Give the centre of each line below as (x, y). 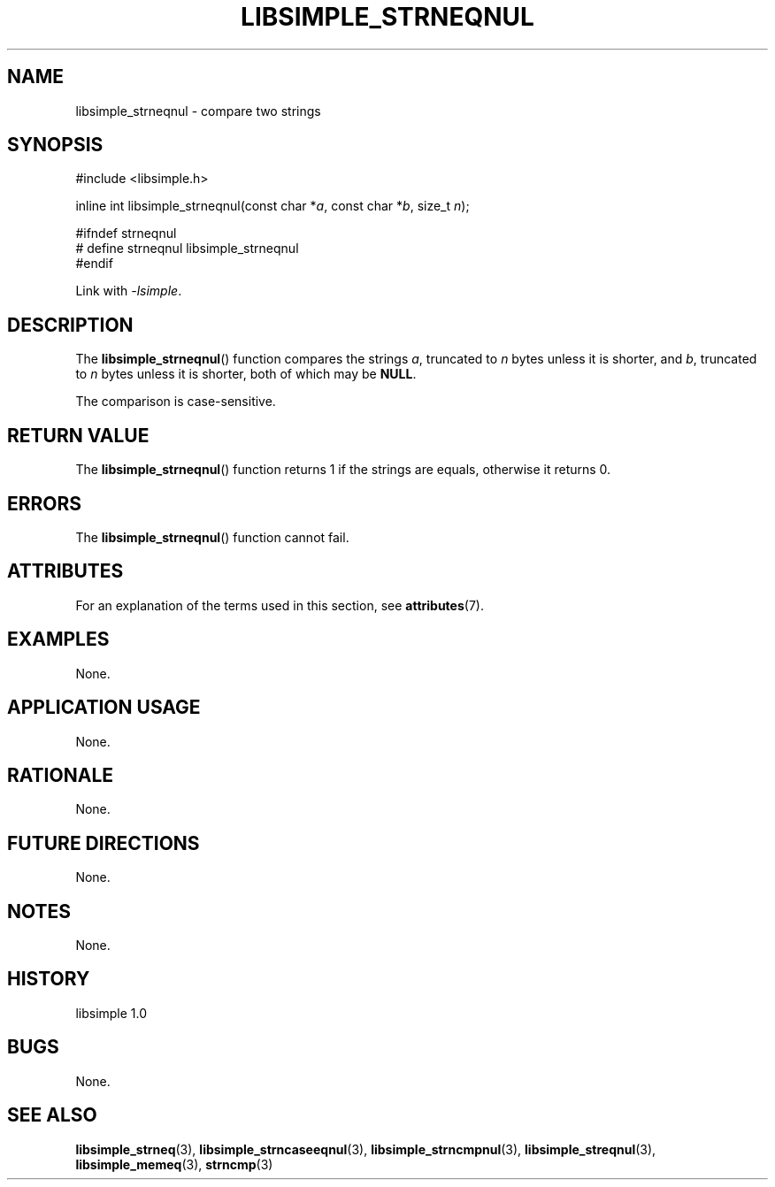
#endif (94, 264)
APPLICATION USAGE (104, 708)
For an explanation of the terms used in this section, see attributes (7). (280, 605)
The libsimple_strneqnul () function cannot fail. (212, 537)
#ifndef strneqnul (126, 234)
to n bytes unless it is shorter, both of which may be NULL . (246, 374)
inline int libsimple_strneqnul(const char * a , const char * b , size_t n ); (272, 206)
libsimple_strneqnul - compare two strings (198, 111)
